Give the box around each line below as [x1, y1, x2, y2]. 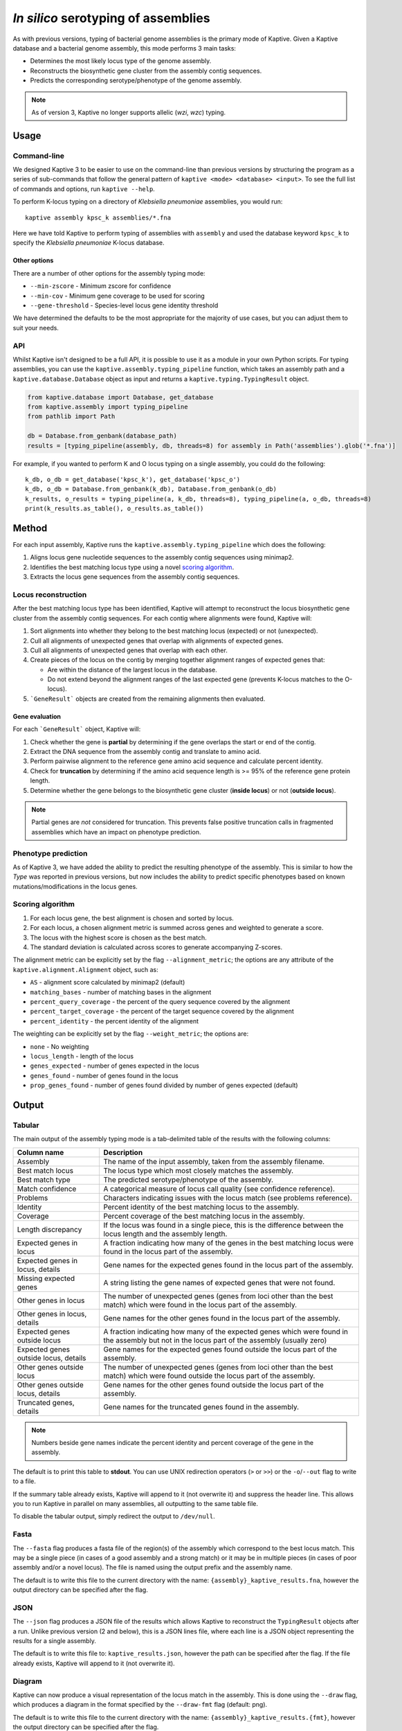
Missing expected [17, 1273, 75, 1283]
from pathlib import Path [27, 413, 116, 420]
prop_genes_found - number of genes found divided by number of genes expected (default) [30, 1081, 298, 1090]
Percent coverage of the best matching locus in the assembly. [103, 1211, 305, 1221]
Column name [17, 1147, 64, 1157]
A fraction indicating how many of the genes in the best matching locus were [103, 1238, 354, 1248]
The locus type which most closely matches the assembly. [103, 1165, 294, 1175]
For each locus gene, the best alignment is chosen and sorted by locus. [30, 914, 235, 922]
